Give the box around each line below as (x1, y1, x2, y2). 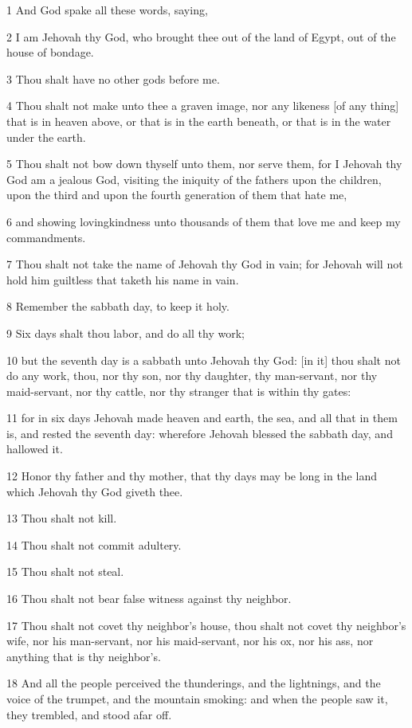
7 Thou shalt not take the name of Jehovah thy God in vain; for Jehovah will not (6, 256, 403, 272)
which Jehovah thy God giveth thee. (6, 483, 183, 499)
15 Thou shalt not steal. (6, 563, 124, 580)
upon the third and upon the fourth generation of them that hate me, (6, 186, 347, 203)
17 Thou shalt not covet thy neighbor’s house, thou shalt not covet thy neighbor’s (6, 616, 406, 633)
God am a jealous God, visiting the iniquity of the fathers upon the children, (6, 170, 382, 187)
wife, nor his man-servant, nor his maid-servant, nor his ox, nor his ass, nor (6, 632, 374, 649)
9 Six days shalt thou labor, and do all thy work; (6, 324, 245, 341)
